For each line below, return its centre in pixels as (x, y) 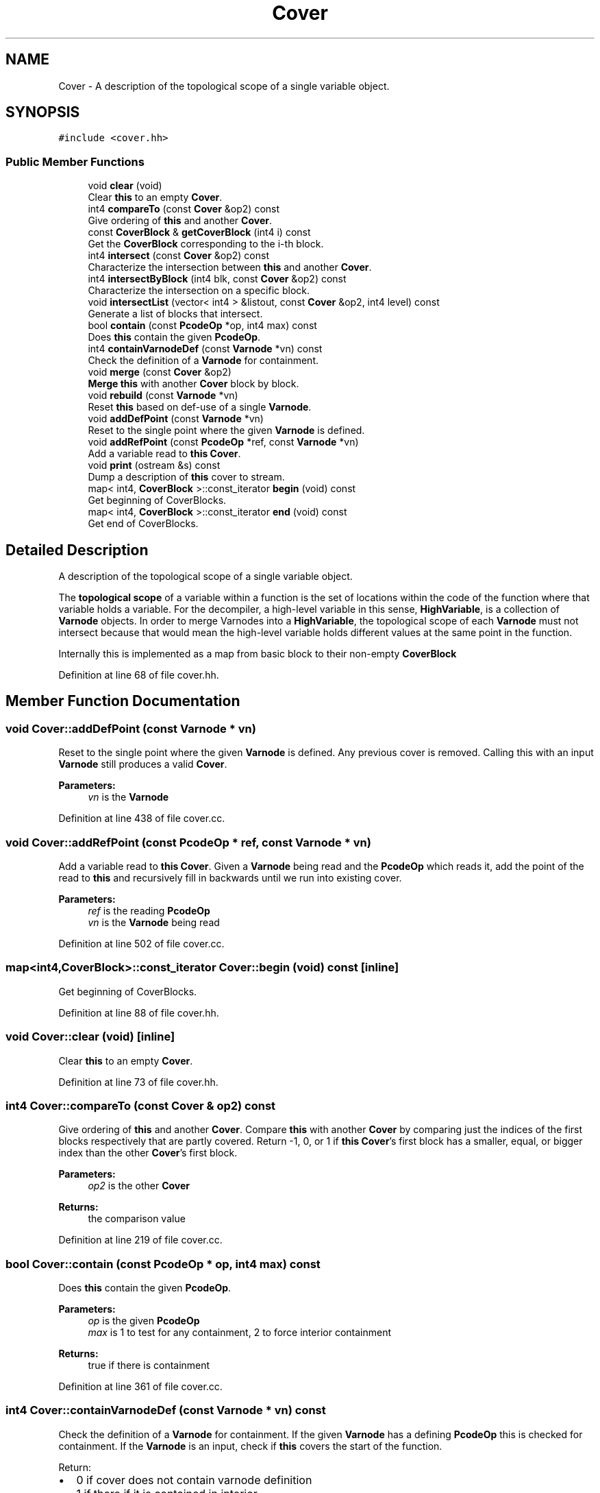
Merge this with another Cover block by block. (193, 384)
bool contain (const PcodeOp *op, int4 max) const (202, 326)
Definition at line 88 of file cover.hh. (139, 1012)
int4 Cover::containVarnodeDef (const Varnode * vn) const (166, 1410)
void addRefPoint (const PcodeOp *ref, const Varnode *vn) (223, 442)
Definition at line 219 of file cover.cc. (140, 1240)
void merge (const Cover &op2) (160, 372)
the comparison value (137, 1219)
